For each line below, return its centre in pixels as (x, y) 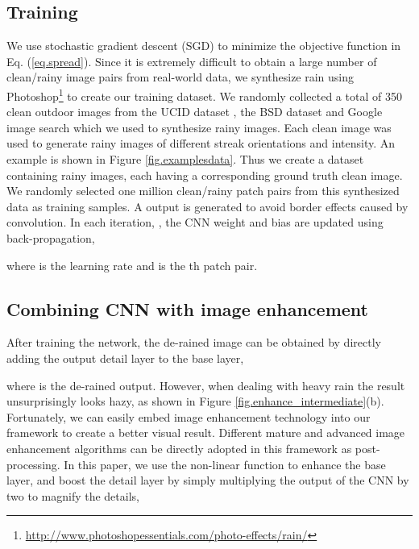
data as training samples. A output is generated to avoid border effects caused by (207, 206)
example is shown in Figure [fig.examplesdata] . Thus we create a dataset (185, 159)
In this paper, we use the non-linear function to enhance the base (225, 464)
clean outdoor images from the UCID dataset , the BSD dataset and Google (195, 112)
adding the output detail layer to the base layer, (125, 358)
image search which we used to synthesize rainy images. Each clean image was (199, 127)
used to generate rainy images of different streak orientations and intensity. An (201, 143)
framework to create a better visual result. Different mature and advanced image (206, 433)
